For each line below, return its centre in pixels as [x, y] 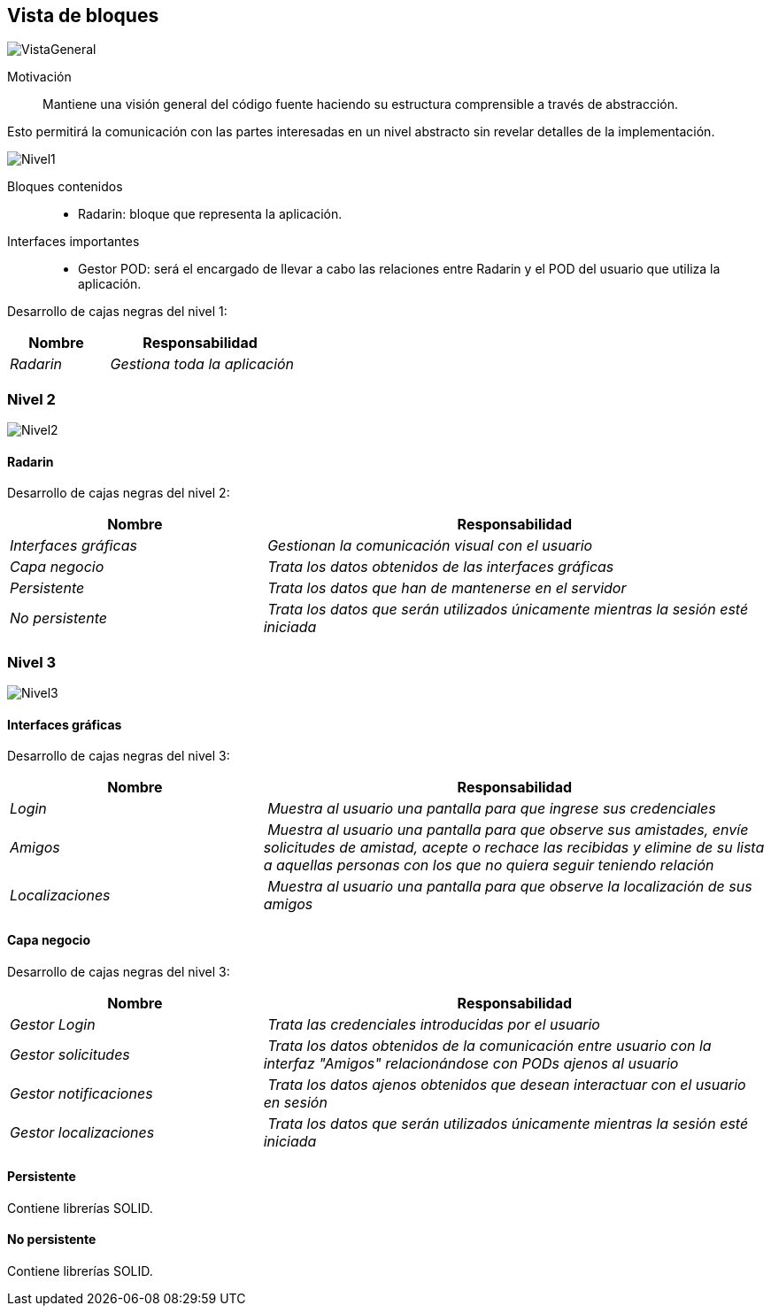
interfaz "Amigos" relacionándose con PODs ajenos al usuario [471, 1063]
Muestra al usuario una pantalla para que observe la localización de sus [510, 887]
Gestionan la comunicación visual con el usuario [430, 546]
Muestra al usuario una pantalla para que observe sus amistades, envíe [508, 830]
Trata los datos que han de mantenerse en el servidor [447, 588]
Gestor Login [53, 1024]
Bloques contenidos [65, 187]
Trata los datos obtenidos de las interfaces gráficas [441, 567]
